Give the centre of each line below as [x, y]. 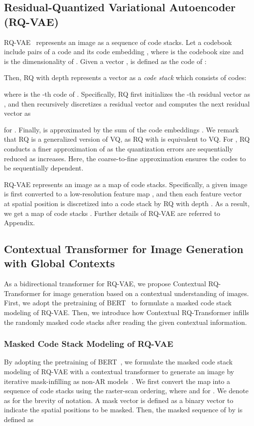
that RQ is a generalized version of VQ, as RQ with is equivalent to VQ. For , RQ [127, 139]
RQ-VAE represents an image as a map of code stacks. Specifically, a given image [126, 184]
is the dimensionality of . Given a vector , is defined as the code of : [105, 61]
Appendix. [20, 223]
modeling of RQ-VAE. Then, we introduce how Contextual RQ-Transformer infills [127, 312]
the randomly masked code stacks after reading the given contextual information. [126, 322]
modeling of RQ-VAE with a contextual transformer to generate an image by [119, 372]
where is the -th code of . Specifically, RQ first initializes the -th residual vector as [127, 94]
